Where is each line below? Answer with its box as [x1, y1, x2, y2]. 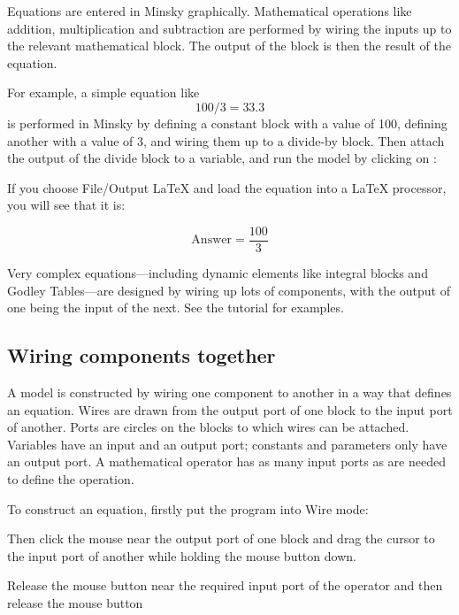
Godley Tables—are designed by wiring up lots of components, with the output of [7, 281, 451, 299]
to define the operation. [7, 469, 134, 488]
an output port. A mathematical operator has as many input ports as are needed [7, 452, 446, 471]
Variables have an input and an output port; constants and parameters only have [7, 434, 448, 453]
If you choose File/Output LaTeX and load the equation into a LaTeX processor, [7, 178, 447, 196]
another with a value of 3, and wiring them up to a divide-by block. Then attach [7, 131, 445, 150]
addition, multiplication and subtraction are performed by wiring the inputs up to [7, 19, 452, 37]
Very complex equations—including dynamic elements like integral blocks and [7, 264, 428, 281]
